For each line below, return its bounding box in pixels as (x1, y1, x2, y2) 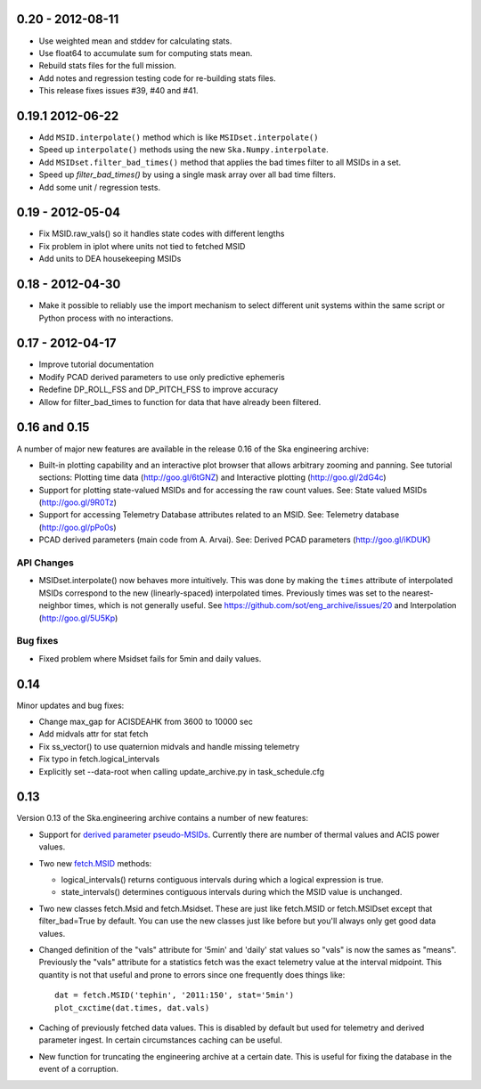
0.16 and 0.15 (16, 419, 90, 435)
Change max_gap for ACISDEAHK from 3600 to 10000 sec (38, 717, 253, 727)
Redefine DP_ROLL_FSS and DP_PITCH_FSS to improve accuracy (38, 384, 279, 395)
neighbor (38, 600, 72, 611)
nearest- (402, 588, 434, 598)
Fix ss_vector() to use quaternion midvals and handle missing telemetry (38, 741, 300, 752)
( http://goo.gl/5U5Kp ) (38, 613, 118, 623)
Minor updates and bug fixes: (16, 700, 125, 711)
